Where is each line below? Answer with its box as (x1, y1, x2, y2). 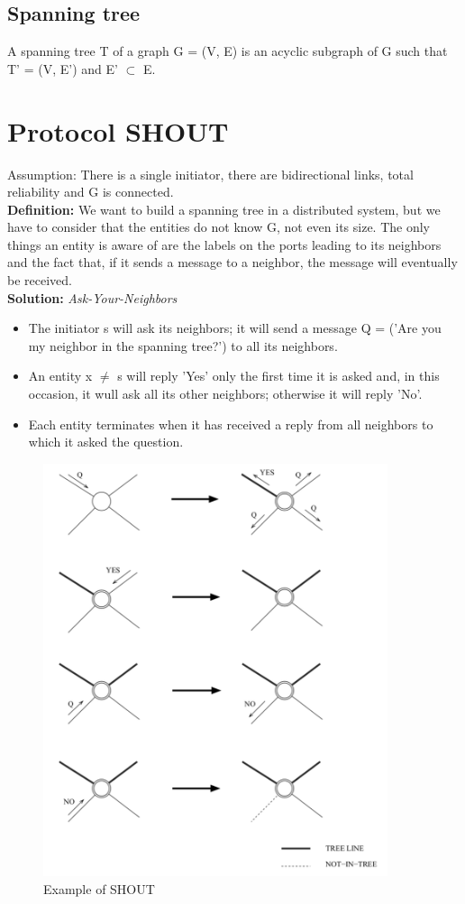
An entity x (28, 366, 93, 385)
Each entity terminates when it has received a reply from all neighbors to (28, 414, 433, 433)
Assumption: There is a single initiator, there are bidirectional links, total (7, 164, 414, 183)
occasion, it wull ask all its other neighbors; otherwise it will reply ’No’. (28, 384, 423, 403)
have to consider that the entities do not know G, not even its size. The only (7, 217, 431, 236)
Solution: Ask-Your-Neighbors (7, 288, 178, 307)
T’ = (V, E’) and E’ (7, 59, 118, 78)
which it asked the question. (28, 432, 184, 451)
